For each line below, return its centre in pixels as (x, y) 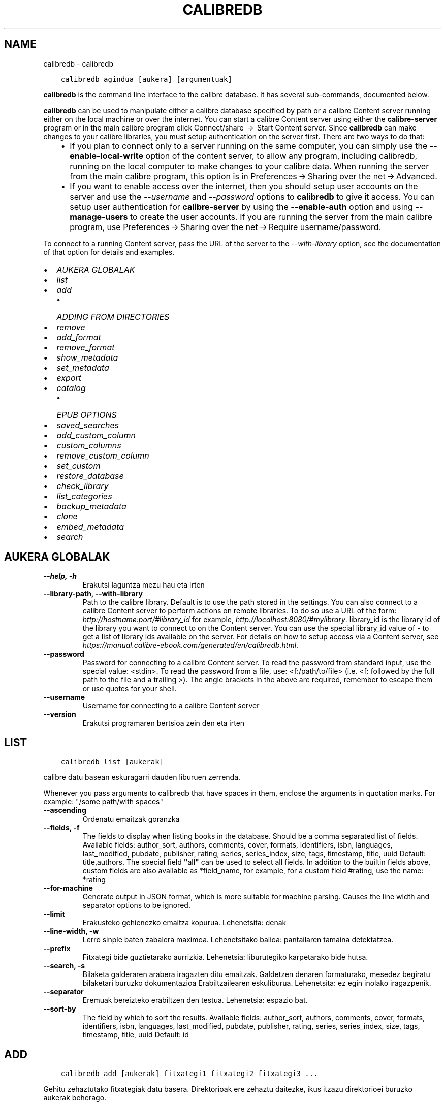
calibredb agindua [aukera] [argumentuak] (146, 79)
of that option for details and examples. (109, 252)
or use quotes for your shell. (130, 689)
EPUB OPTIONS (87, 415)
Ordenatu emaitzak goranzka (131, 819)
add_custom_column (96, 435)
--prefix (57, 949)
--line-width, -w (71, 931)
